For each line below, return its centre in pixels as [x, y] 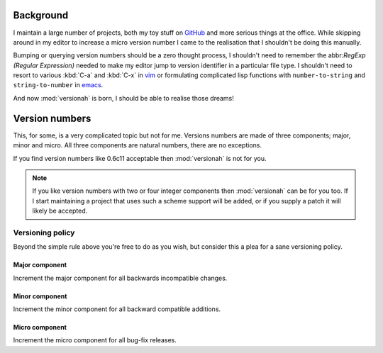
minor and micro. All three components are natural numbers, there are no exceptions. [138, 145]
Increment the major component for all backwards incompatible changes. [120, 278]
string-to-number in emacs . [58, 85]
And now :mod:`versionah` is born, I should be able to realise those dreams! [123, 98]
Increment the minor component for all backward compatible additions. [117, 309]
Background [41, 15]
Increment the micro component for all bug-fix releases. [95, 340]
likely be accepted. [60, 211]
